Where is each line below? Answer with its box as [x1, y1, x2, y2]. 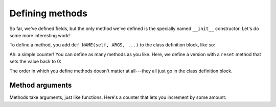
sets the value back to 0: [9, 59, 61, 65]
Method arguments [9, 81, 72, 90]
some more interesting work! [9, 32, 70, 38]
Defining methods [9, 8, 88, 19]
